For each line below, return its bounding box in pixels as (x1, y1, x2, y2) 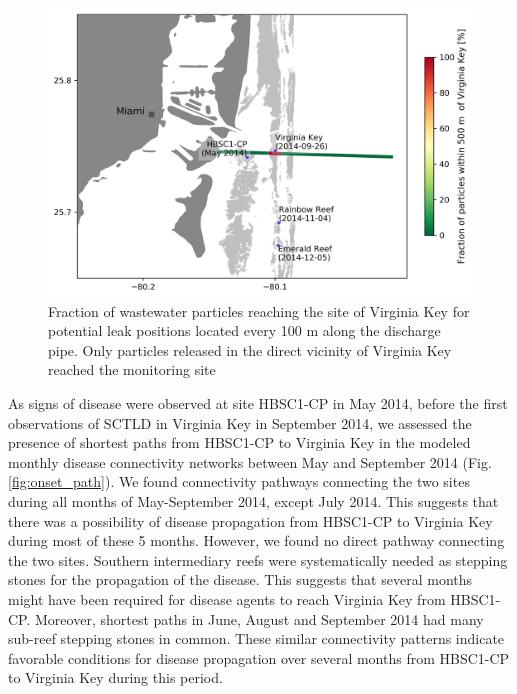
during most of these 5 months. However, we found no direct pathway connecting (8, 530, 505, 551)
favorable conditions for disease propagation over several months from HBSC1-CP (8, 647, 510, 668)
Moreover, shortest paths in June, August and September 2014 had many (35, 608, 484, 629)
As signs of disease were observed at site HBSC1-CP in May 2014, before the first (8, 392, 508, 413)
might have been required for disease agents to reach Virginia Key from (8, 588, 446, 609)
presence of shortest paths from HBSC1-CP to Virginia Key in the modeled (8, 432, 471, 453)
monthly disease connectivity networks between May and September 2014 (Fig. (8, 451, 492, 472)
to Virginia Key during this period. (8, 667, 223, 688)
